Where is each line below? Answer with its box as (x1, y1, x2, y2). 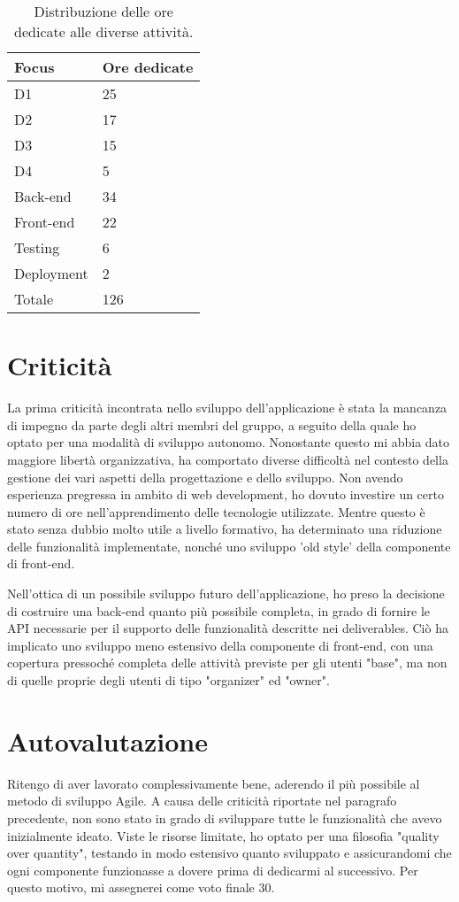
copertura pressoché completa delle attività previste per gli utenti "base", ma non (7, 653, 448, 672)
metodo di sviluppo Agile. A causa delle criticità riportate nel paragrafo (7, 791, 397, 810)
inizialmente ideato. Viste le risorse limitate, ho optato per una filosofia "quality (7, 826, 440, 844)
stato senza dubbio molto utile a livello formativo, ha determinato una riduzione (7, 520, 442, 538)
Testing (14, 237, 60, 258)
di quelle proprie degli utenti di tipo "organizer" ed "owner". (7, 671, 330, 690)
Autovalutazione (7, 722, 208, 759)
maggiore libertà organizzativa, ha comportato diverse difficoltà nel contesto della (7, 450, 448, 468)
